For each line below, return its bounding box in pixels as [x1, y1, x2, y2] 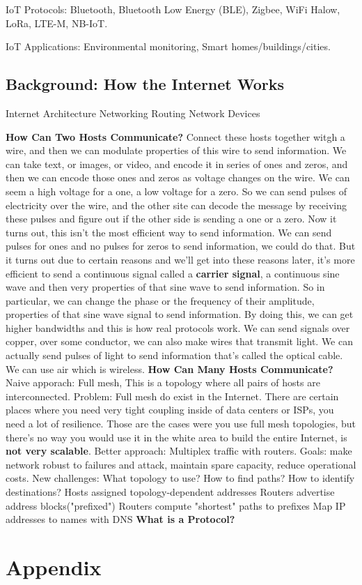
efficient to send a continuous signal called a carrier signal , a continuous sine [6, 266, 340, 280]
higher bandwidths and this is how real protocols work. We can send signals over [6, 320, 350, 335]
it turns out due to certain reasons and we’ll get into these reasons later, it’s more [6, 252, 355, 266]
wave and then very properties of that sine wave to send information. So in [6, 280, 325, 294]
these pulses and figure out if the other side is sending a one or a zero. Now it [6, 211, 337, 226]
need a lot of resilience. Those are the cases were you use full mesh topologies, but [6, 416, 356, 431]
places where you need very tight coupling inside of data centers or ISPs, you [6, 402, 334, 417]
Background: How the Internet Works [6, 73, 285, 95]
